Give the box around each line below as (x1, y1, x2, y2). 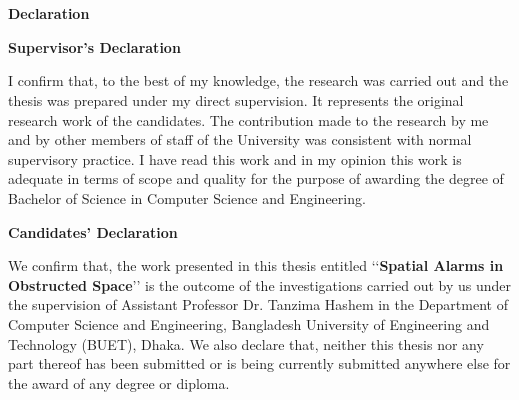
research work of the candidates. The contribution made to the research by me (8, 109, 489, 130)
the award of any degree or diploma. (8, 372, 230, 393)
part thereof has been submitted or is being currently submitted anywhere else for (8, 353, 511, 374)
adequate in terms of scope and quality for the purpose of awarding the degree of (8, 168, 504, 189)
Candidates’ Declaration (8, 221, 178, 242)
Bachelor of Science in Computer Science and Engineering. (8, 187, 366, 208)
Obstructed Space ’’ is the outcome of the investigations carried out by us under (8, 274, 512, 295)
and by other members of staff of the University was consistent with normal (8, 129, 472, 150)
